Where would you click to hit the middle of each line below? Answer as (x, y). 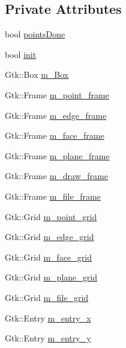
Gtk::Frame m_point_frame (57, 94)
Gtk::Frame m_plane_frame (57, 155)
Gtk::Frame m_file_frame (53, 196)
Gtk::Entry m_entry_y (48, 338)
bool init (21, 54)
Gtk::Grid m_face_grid (48, 257)
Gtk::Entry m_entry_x (48, 318)
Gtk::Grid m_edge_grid (49, 237)
